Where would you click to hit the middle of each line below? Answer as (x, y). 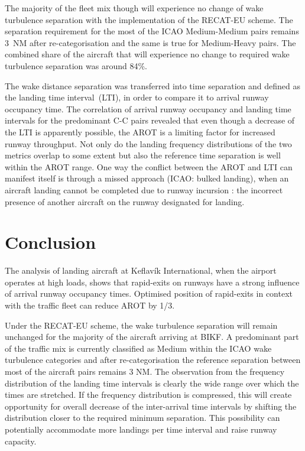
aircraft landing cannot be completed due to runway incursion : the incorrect (144, 189)
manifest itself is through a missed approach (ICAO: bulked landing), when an (147, 178)
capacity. (21, 441)
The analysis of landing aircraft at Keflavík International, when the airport (141, 270)
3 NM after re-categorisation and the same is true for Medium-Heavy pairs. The (150, 42)
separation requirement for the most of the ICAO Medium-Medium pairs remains (152, 31)
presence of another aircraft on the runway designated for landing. (125, 201)
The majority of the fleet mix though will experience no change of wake (134, 8)
